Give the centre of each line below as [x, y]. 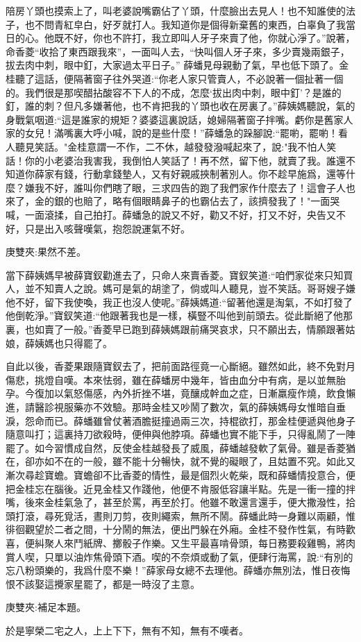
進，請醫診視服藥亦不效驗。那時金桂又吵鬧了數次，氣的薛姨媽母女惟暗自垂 [176, 407]
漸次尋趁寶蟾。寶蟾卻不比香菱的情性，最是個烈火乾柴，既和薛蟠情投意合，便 [180, 475]
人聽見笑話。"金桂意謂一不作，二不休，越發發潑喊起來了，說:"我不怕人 [166, 146]
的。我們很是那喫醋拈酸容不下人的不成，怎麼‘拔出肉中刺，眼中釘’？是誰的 [174, 92]
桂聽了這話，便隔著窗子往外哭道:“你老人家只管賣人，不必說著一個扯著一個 [175, 78]
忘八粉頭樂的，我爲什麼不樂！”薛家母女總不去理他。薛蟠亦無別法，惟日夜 [173, 570]
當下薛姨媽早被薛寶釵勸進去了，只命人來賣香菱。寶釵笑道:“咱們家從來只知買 [179, 274]
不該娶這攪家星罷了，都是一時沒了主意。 [107, 583]
